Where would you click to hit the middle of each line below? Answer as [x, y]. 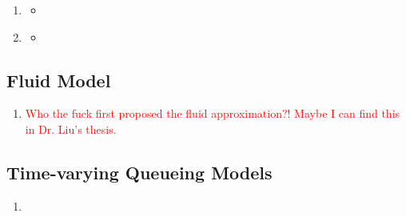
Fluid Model [59, 80]
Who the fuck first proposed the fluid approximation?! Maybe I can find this [213, 113]
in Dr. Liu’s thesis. [71, 129]
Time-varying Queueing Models [139, 172]
